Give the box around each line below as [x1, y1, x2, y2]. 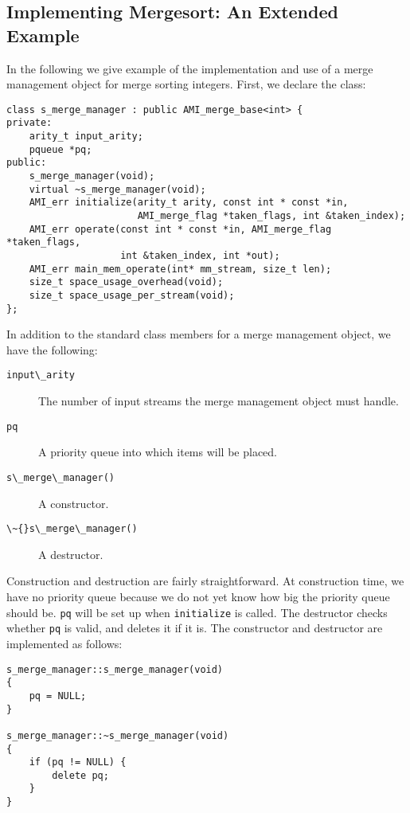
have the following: [6, 341, 98, 358]
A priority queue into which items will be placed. [38, 444, 277, 460]
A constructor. [38, 494, 109, 511]
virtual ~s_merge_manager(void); [29, 183, 206, 195]
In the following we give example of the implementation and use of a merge [6, 60, 373, 76]
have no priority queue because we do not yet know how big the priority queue [6, 588, 390, 605]
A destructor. [38, 545, 103, 562]
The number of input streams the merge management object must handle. [38, 393, 399, 409]
